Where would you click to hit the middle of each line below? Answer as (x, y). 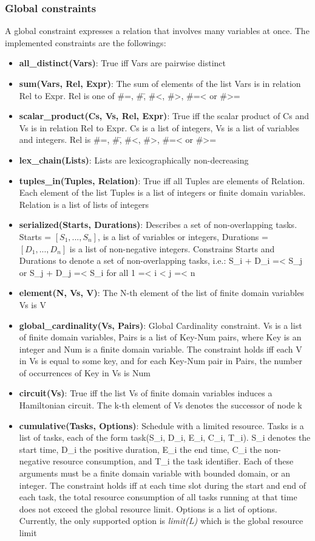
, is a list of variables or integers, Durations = (183, 236)
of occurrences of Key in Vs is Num (85, 372)
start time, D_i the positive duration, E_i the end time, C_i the (141, 449)
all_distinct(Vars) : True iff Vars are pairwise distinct (123, 63)
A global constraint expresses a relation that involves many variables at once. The (157, 31)
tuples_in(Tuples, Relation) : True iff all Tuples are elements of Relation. (162, 180)
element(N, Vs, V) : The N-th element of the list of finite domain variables (162, 293)
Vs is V (32, 304)
